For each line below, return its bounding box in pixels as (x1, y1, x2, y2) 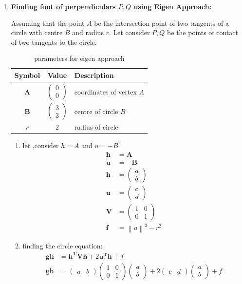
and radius (72, 27, 104, 38)
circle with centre (11, 27, 63, 38)
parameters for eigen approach (34, 53, 125, 63)
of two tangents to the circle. (11, 37, 97, 47)
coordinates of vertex (74, 86, 137, 96)
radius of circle (74, 122, 118, 132)
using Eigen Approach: (133, 1, 212, 11)
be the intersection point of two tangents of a (94, 18, 229, 28)
